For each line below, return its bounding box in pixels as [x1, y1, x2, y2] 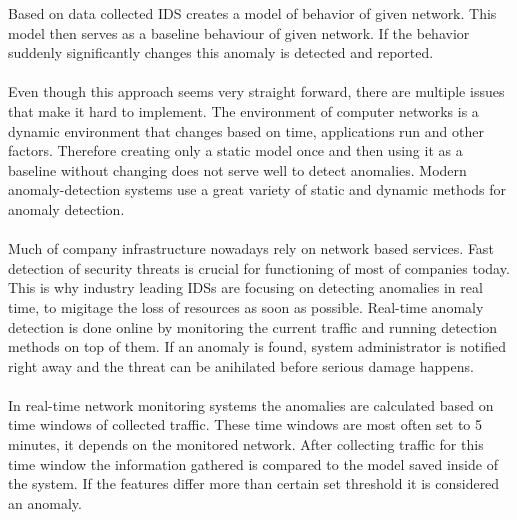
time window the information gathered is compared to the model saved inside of [8, 453, 498, 474]
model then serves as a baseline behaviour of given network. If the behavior [8, 22, 470, 43]
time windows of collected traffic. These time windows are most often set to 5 [8, 414, 483, 435]
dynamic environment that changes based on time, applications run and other [8, 120, 484, 141]
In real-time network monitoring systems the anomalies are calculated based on [8, 394, 494, 415]
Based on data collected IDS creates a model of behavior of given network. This [8, 3, 497, 23]
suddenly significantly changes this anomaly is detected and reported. [8, 42, 434, 63]
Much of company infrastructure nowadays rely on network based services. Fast [8, 238, 494, 259]
